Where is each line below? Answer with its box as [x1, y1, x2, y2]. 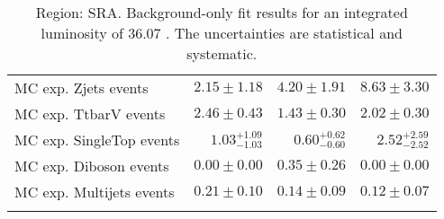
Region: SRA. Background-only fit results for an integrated [35, 2, 408, 22]
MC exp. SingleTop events [14, 129, 180, 150]
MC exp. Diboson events [14, 155, 169, 176]
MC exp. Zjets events [14, 77, 149, 98]
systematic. [186, 43, 258, 64]
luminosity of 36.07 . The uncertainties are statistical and [41, 22, 403, 43]
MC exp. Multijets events [14, 181, 175, 202]
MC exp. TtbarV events [14, 103, 166, 124]
